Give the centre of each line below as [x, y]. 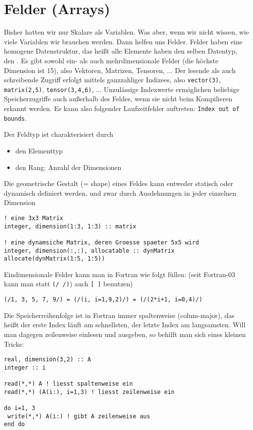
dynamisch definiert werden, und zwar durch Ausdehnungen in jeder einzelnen [120, 193]
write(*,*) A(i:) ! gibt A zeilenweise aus [79, 416]
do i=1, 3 [20, 408]
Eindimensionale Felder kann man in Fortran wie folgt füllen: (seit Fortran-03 [120, 274]
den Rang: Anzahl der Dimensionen [68, 167]
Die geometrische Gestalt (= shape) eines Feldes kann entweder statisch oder [119, 183]
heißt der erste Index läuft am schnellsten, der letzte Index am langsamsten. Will [125, 325]
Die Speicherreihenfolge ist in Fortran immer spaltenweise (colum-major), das [119, 315]
